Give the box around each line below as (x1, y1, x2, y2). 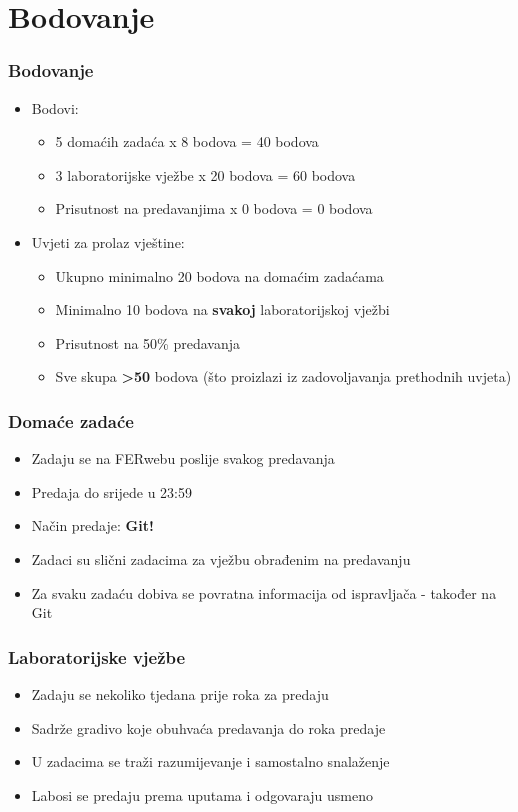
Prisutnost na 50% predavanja (55, 332, 240, 353)
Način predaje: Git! (31, 515, 154, 536)
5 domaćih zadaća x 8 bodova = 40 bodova (55, 131, 319, 152)
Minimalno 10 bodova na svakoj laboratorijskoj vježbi (55, 299, 390, 320)
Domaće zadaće (8, 408, 134, 433)
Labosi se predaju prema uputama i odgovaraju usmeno (31, 784, 374, 805)
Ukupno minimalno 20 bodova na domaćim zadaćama (55, 265, 384, 286)
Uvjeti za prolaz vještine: (31, 231, 185, 252)
